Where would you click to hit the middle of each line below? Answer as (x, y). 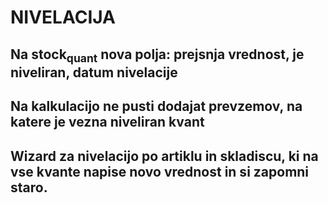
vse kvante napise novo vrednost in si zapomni (160, 171)
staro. (29, 187)
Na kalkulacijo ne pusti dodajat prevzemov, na (156, 106)
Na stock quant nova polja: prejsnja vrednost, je (157, 55)
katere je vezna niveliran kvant (107, 122)
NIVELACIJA (63, 17)
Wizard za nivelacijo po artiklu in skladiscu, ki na (164, 156)
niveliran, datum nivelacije (94, 72)
